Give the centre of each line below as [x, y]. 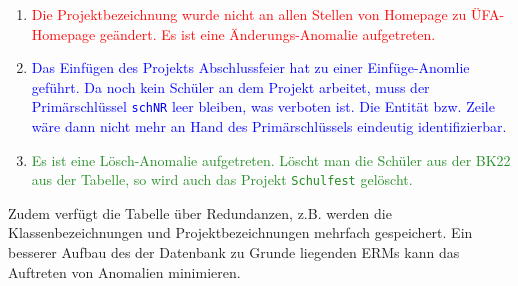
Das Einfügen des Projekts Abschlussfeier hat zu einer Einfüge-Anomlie [250, 67]
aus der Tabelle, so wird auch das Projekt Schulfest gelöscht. [222, 179]
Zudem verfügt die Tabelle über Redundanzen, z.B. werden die [200, 212]
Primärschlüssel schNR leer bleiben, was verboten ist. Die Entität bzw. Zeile [263, 106]
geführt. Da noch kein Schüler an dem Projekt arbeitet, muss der [230, 86]
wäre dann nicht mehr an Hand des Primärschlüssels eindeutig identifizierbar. [269, 126]
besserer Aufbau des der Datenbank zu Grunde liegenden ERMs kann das [234, 252]
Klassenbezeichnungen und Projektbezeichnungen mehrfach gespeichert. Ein [240, 232]
